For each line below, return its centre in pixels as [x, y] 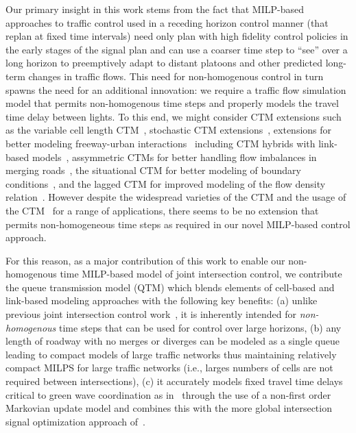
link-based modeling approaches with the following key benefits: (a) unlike [162, 300]
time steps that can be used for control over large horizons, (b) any [200, 327]
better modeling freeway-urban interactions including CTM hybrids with [161, 143]
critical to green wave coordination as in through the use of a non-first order [168, 394]
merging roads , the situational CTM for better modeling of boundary [153, 170]
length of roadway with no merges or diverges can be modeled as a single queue [173, 341]
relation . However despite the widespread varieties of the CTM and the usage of [176, 197]
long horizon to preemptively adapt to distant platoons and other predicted [164, 63]
